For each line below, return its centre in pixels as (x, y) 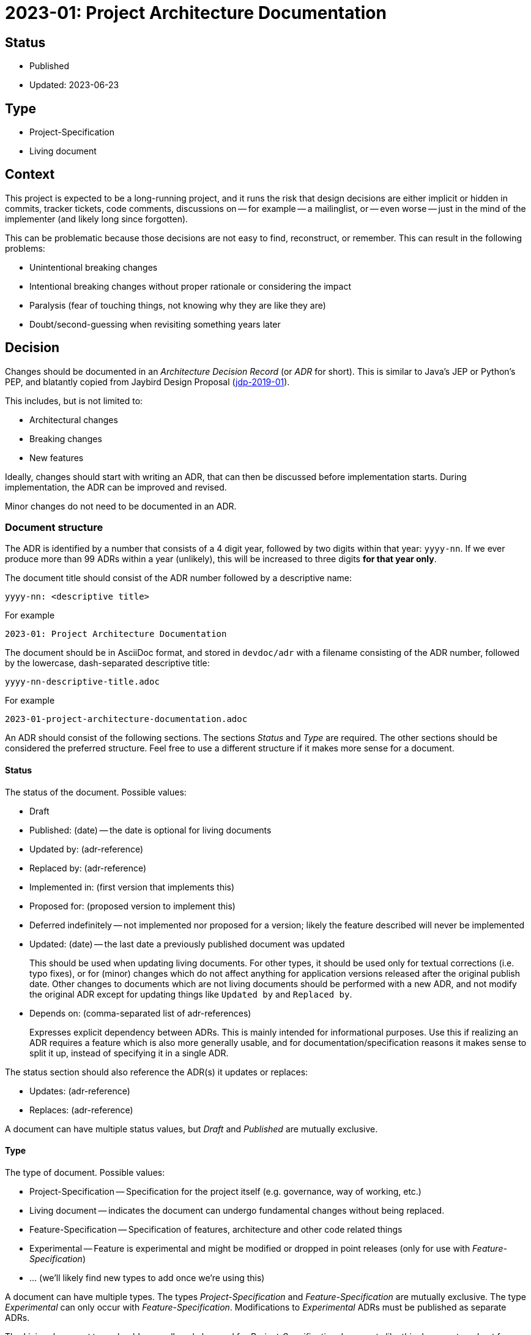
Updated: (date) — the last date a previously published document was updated (187, 944)
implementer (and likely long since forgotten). (97, 219)
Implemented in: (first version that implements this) (132, 887)
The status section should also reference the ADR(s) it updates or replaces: (157, 1072)
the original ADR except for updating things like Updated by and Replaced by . (191, 994)
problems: (25, 248)
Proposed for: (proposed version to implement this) (132, 906)
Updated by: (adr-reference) (87, 849)
